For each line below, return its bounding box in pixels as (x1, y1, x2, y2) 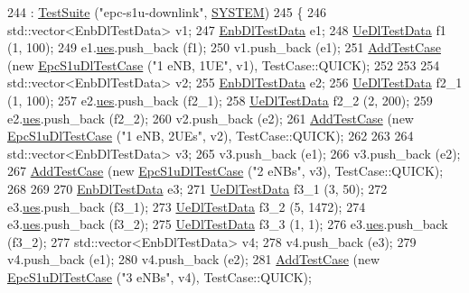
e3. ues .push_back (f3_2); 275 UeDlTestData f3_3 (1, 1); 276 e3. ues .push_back (7, 215, 448, 233)
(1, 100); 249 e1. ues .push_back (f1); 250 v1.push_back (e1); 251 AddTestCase (7, 38, 441, 57)
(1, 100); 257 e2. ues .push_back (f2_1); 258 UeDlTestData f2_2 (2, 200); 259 (7, 90, 433, 109)
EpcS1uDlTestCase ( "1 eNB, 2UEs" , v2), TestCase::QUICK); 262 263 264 (7, 126, 414, 145)
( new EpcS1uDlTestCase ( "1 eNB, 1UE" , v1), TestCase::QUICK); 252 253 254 (7, 55, 440, 74)
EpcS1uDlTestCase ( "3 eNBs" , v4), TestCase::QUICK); (7, 267, 312, 286)
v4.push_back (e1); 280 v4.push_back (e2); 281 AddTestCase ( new (7, 250, 380, 269)
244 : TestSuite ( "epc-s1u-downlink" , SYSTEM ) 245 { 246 (7, 3, 327, 21)
